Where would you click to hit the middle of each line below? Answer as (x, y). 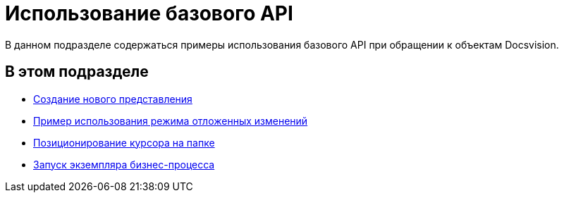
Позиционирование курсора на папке (124, 142)
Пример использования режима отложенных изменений (171, 120)
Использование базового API (149, 13)
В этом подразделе (77, 72)
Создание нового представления (113, 99)
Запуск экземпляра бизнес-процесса (124, 164)
